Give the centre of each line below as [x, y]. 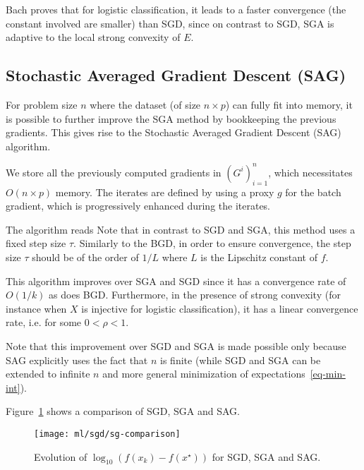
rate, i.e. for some [44, 322]
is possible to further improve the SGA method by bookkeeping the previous [171, 118]
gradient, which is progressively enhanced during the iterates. [138, 206]
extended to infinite [48, 374]
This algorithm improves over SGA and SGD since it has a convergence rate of [176, 281]
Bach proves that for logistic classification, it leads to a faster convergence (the [176, 9]
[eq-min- [328, 374]
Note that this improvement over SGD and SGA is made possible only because [176, 346]
